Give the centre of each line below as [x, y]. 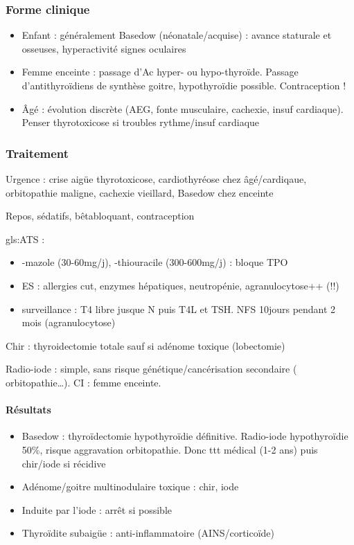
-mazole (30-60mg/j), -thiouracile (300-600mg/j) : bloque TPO [155, 262]
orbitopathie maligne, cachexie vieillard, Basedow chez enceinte [140, 192]
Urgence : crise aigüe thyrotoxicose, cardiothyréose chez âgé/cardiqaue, [156, 179]
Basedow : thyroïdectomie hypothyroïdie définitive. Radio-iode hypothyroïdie [185, 436]
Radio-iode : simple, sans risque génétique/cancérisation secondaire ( [151, 369]
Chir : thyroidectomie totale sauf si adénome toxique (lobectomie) [145, 345]
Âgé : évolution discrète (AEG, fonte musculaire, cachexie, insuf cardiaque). [183, 108]
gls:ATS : [25, 239]
